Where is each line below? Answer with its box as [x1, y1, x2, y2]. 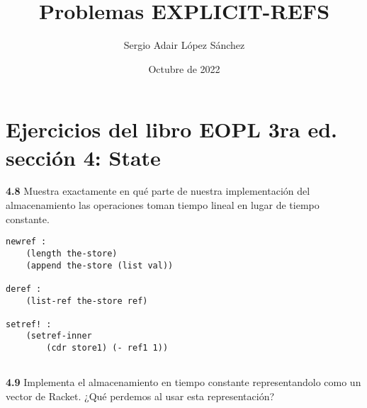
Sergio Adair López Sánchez [123, 38, 245, 52]
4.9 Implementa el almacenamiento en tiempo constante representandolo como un [6, 375, 361, 390]
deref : [6, 283, 42, 294]
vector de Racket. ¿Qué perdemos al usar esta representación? [6, 389, 275, 404]
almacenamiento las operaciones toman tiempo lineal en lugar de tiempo [6, 198, 320, 212]
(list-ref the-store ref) [26, 295, 148, 306]
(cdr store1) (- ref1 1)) [46, 343, 169, 353]
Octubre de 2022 [148, 61, 220, 76]
